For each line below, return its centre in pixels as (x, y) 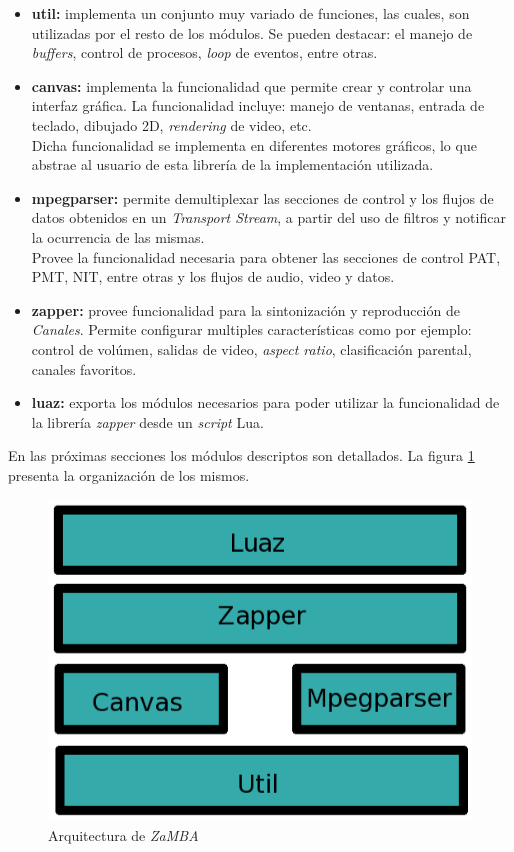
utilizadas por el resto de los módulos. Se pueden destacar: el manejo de (252, 32)
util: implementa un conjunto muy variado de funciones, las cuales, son (250, 13)
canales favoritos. (84, 368)
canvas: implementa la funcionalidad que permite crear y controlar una (251, 85)
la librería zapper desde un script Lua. (147, 421)
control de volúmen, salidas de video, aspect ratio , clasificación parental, (251, 348)
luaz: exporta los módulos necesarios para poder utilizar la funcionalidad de (265, 402)
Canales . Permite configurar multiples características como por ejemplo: (251, 329)
